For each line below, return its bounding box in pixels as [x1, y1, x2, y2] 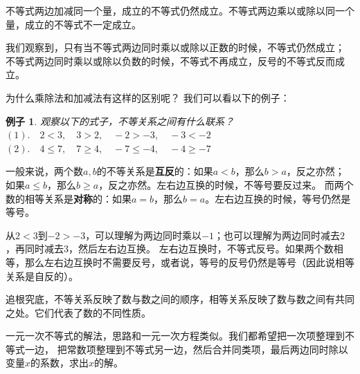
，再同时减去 [6, 241, 64, 256]
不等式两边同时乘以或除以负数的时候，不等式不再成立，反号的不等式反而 [6, 53, 335, 68]
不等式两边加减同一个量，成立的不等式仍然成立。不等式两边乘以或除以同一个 [6, 3, 354, 17]
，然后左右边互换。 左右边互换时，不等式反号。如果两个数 [69, 241, 334, 256]
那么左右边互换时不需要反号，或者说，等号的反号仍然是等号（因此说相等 [24, 254, 354, 269]
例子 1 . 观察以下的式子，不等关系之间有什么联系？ [6, 113, 234, 128]
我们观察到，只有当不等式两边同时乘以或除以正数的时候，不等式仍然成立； [6, 40, 345, 55]
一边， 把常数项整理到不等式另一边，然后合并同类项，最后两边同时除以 [24, 342, 348, 356]
